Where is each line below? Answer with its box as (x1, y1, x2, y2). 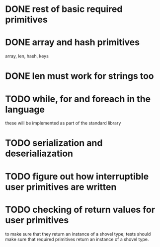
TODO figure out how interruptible (5, 171, 149, 182)
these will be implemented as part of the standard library (5, 120, 121, 126)
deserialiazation (5, 148, 74, 159)
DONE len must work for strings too (5, 70, 154, 82)
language (5, 104, 45, 115)
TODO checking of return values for (5, 204, 156, 215)
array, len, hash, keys (5, 53, 49, 59)
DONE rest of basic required (5, 3, 123, 15)
